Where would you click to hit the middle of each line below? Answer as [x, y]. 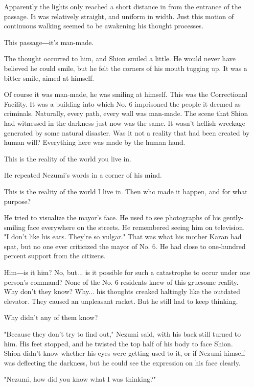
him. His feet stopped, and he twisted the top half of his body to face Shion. [118, 343]
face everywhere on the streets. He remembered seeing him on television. [136, 227]
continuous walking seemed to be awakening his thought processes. [104, 26]
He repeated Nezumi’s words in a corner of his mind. [83, 175]
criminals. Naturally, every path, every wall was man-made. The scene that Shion [126, 113]
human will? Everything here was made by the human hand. [95, 142]
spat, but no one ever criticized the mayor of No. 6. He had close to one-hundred [125, 246]
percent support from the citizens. [55, 256]
